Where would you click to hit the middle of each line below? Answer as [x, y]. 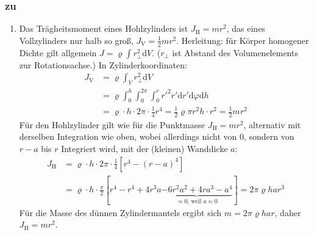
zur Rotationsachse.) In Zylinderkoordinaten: [103, 64]
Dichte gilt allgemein [58, 52]
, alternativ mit [272, 124]
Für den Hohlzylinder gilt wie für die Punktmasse [112, 124]
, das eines [246, 28]
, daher [288, 212]
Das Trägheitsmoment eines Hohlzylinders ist [104, 28]
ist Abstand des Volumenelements [235, 52]
